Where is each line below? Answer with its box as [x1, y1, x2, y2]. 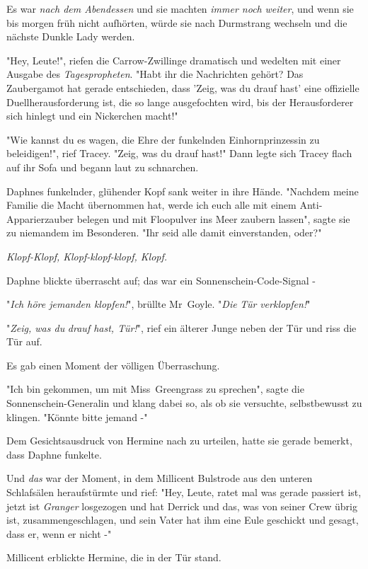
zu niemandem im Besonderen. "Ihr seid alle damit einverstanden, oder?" [6, 225, 322, 240]
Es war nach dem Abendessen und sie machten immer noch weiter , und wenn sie [6, 1, 354, 16]
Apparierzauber [6, 211, 74, 226]
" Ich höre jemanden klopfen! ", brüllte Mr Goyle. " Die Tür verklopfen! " [6, 297, 311, 311]
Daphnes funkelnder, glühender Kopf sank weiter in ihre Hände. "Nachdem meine [6, 183, 359, 198]
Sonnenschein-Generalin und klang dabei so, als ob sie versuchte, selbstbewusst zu [6, 396, 362, 410]
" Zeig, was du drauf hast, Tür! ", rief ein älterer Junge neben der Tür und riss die [6, 320, 357, 335]
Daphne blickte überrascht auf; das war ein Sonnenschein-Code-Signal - [6, 272, 316, 287]
